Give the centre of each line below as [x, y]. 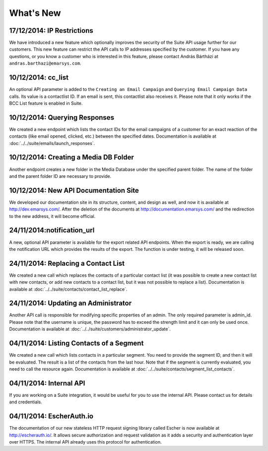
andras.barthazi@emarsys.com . [45, 63]
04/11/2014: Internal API [47, 383]
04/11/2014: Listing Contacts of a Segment [76, 343]
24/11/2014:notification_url [52, 230]
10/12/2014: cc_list [39, 78]
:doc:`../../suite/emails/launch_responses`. [52, 143]
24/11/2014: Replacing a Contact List [67, 263]
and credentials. [26, 402]
